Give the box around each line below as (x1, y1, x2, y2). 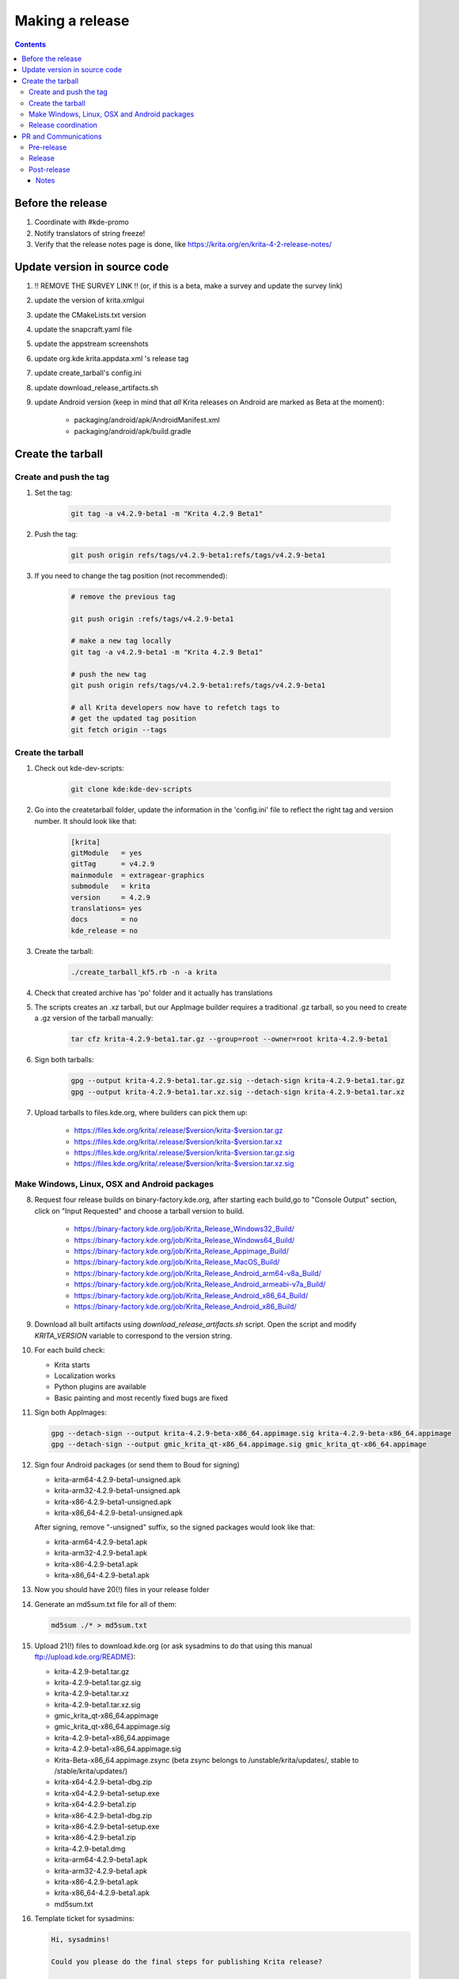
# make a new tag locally (70, 636, 172, 645)
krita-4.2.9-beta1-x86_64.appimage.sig (54, 1744, 182, 1753)
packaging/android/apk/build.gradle (74, 426, 192, 435)
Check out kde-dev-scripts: (34, 764, 124, 773)
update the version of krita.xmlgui (34, 295, 145, 305)
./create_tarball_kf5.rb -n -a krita (70, 967, 218, 977)
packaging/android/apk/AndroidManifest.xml (74, 416, 221, 425)
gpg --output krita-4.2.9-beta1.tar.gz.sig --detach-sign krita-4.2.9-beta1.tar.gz (70, 1077, 405, 1085)
